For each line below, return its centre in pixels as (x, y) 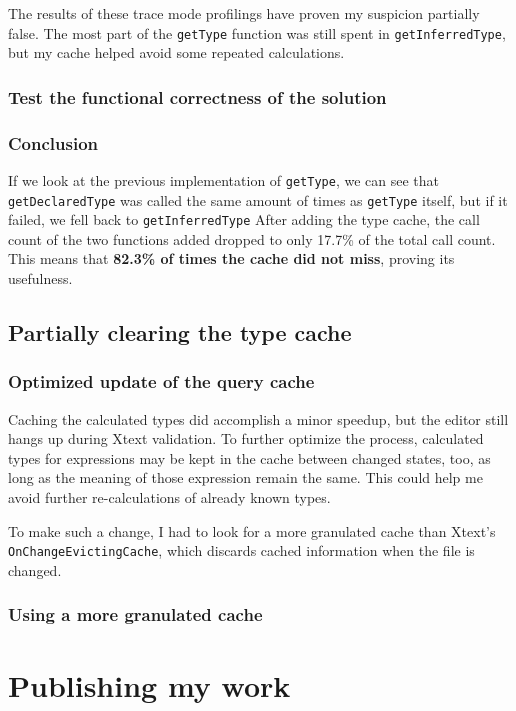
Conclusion (53, 142)
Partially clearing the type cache (180, 332)
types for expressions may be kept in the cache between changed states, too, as (249, 457)
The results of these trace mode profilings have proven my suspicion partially (244, 13)
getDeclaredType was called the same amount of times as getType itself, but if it (258, 199)
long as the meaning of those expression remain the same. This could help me (245, 477)
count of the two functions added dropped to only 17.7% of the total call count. (252, 238)
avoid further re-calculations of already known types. (169, 497)
